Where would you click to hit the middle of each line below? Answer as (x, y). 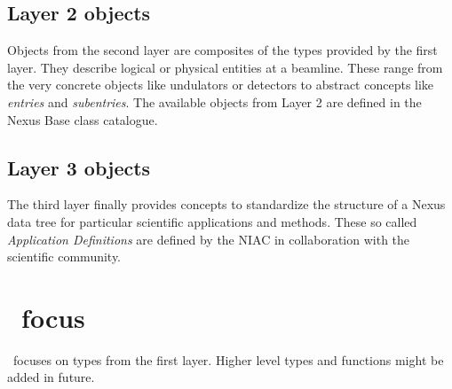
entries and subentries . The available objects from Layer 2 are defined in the (214, 101)
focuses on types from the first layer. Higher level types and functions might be (228, 359)
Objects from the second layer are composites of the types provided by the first (222, 50)
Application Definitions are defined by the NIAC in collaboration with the (209, 239)
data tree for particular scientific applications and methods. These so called (212, 221)
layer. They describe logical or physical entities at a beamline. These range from (225, 67)
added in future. (51, 377)
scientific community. (64, 257)
